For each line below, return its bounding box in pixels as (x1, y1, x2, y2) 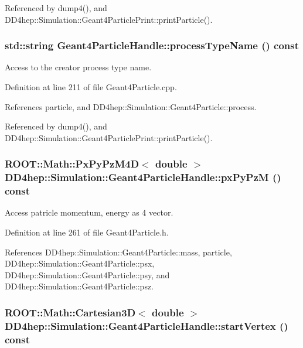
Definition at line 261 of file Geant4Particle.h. (5, 226, 169, 238)
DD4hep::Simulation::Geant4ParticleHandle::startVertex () (5, 318, 288, 333)
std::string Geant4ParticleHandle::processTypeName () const (5, 38, 299, 53)
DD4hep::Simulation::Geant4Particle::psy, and (5, 268, 170, 281)
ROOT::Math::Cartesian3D (5, 305, 136, 319)
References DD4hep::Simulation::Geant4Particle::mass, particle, (5, 245, 232, 258)
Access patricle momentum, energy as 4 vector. (5, 206, 173, 219)
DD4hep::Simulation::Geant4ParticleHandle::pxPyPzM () (5, 170, 281, 185)
